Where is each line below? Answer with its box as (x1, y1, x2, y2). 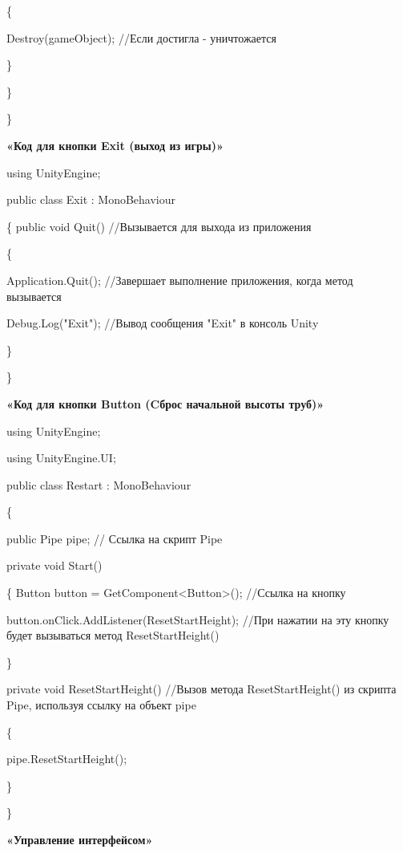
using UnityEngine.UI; (6, 449, 116, 466)
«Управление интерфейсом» (6, 831, 153, 847)
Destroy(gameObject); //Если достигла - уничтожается (6, 29, 276, 46)
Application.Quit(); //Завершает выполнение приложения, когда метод (6, 271, 353, 288)
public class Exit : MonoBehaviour (6, 191, 175, 208)
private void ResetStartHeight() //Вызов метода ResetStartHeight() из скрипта (6, 680, 397, 697)
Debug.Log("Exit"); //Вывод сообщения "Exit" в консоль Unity (6, 315, 319, 331)
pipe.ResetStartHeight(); (6, 750, 127, 767)
